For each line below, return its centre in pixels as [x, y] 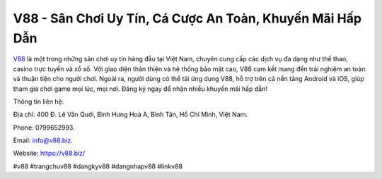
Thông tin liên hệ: [39, 101]
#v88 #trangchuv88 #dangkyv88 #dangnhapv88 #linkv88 [98, 166]
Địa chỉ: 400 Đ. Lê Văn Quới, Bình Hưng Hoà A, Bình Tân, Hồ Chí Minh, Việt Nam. [130, 115]
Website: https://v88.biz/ [49, 153]
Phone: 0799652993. [44, 128]
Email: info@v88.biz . [43, 140]
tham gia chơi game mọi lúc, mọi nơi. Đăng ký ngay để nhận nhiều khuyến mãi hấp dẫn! [140, 89]
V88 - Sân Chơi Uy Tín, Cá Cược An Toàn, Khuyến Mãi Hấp [187, 18]
